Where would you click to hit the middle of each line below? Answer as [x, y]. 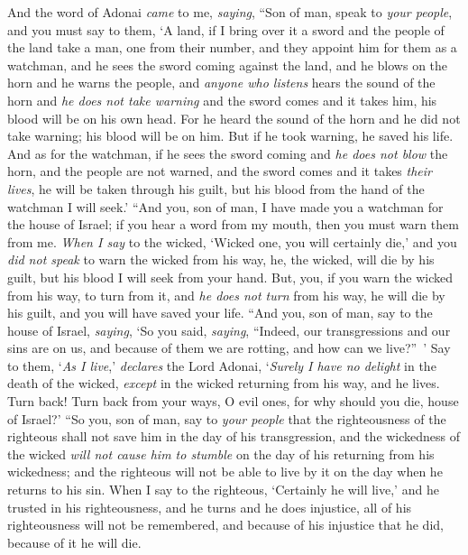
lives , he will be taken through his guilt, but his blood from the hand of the [216, 188]
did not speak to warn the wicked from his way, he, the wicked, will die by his [221, 259]
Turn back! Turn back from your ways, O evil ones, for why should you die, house [233, 401]
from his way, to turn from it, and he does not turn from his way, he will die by [226, 295]
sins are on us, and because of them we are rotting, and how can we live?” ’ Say [229, 348]
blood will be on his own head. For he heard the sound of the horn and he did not [234, 118]
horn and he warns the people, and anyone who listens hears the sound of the [221, 83]
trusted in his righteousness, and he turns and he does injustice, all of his [210, 507]
